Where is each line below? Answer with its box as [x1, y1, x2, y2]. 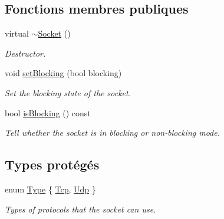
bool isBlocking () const [5, 106, 91, 119]
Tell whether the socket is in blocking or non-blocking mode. [5, 126, 220, 139]
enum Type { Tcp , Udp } [5, 182, 96, 195]
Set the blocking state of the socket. [5, 86, 131, 99]
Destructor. [5, 47, 46, 59]
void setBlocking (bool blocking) [5, 67, 122, 79]
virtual [5, 27, 29, 40]
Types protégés [5, 155, 100, 174]
